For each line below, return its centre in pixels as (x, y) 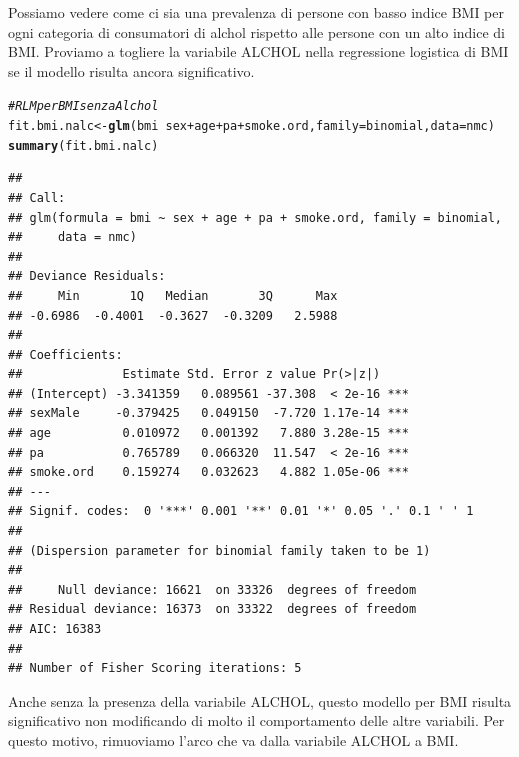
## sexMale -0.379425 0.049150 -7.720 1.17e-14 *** (208, 413)
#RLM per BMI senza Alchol (83, 106)
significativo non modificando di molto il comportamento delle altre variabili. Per (256, 720)
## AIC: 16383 (55, 629)
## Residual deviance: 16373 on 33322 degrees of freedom (212, 609)
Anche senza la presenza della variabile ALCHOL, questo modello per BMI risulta (260, 700)
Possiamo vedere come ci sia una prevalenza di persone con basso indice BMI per (256, 12)
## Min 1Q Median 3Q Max (173, 295)
